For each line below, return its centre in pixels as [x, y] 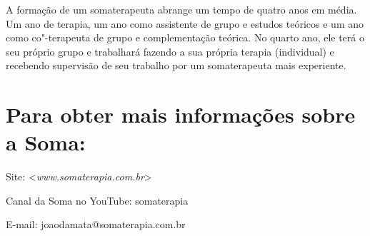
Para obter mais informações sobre [181, 114]
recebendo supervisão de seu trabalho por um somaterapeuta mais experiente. [176, 65]
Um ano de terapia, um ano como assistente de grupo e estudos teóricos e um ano [185, 23]
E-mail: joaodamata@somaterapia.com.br [96, 224]
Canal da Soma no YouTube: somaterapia [97, 200]
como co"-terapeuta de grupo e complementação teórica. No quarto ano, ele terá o [185, 37]
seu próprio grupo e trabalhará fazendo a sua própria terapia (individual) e [170, 51]
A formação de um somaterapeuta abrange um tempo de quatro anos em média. [181, 9]
